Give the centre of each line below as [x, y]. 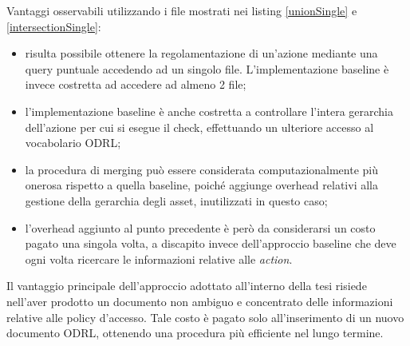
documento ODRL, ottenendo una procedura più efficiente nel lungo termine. [195, 333]
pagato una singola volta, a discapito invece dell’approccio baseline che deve [211, 243]
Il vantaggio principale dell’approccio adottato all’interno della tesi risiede [187, 286]
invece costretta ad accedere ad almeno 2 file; [136, 84]
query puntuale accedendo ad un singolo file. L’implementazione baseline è [207, 68]
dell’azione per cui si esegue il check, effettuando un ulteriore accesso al [199, 127]
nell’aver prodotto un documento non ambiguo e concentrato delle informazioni [200, 301]
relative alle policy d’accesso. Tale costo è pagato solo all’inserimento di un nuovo [205, 317]
